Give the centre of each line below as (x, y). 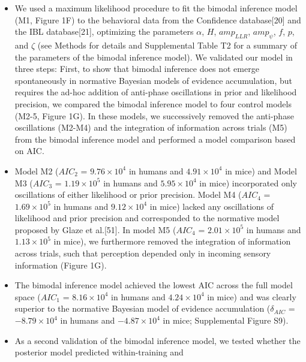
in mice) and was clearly (252, 296)
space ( (28, 296)
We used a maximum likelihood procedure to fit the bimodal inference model (156, 8)
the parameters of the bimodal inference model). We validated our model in (154, 57)
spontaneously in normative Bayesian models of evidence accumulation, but (153, 80)
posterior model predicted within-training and (99, 352)
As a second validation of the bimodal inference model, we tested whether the (157, 340)
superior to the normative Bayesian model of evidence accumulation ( (142, 308)
